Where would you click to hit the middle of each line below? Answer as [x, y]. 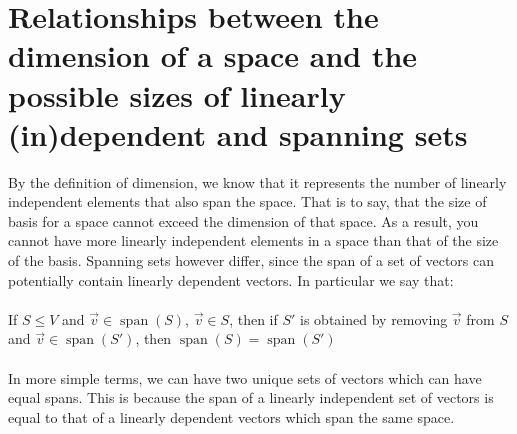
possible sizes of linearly [177, 94]
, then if [253, 318]
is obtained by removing [374, 318]
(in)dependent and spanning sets [238, 133]
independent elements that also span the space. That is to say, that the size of [247, 201]
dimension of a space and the [213, 55]
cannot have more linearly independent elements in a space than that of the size [253, 240]
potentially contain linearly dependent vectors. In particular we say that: [231, 279]
